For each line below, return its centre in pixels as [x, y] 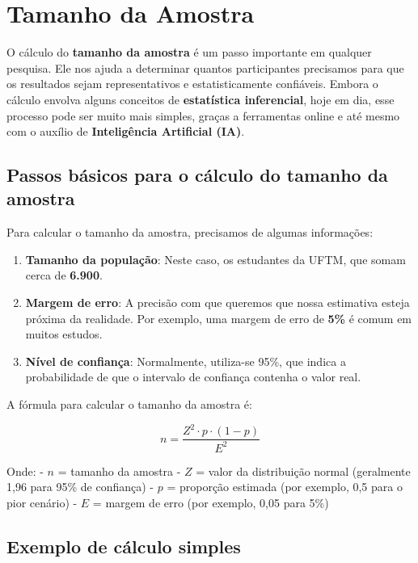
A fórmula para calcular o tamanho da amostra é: [129, 404]
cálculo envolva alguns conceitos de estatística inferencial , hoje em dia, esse [201, 99]
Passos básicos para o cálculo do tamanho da [197, 175]
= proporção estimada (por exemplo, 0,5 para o [285, 487]
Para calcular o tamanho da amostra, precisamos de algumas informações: [190, 232]
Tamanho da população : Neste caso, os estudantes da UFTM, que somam [215, 259]
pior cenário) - [42, 502]
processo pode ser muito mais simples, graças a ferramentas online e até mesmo [203, 115]
